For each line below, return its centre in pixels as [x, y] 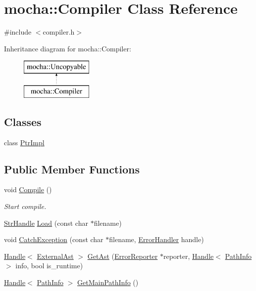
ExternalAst [55, 256]
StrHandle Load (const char [46, 223]
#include [18, 32]
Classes [23, 121]
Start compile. [25, 206]
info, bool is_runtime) [49, 266]
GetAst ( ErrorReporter [123, 256]
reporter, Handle [188, 256]
